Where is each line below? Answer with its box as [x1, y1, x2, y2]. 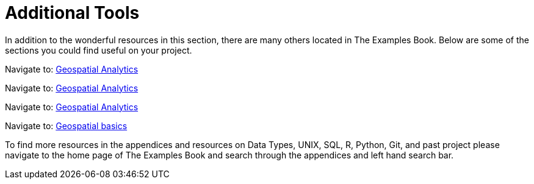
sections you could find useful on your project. [5, 44, 192, 55]
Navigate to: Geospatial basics [5, 120, 128, 131]
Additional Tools [5, 2, 140, 23]
